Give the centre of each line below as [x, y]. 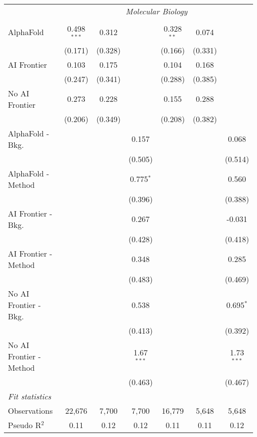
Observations [30, 410]
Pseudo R [25, 425]
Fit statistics [30, 396]
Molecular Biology [157, 11]
